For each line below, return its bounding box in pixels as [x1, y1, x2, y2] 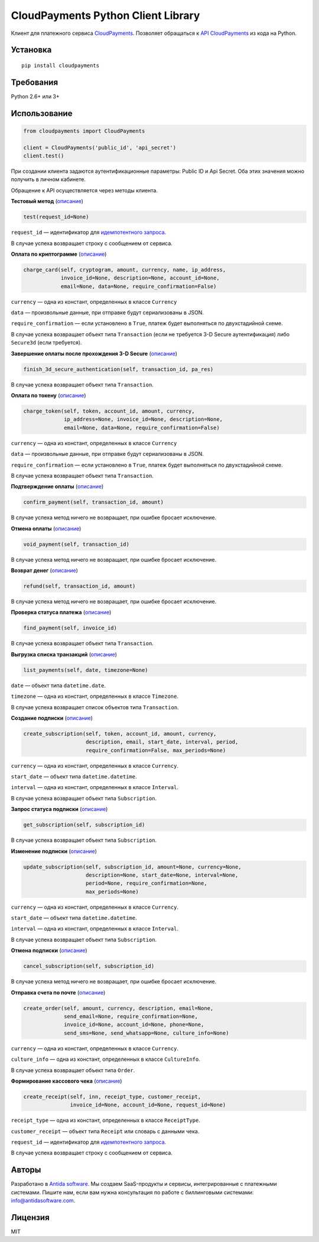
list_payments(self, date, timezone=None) [23, 667, 148, 673]
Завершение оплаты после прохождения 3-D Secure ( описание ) [11, 350, 177, 357]
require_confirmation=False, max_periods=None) [86, 747, 226, 754]
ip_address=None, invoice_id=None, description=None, [64, 416, 223, 423]
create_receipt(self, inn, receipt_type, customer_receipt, [23, 1093, 201, 1100]
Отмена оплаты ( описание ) [11, 525, 82, 532]
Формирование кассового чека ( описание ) [11, 1077, 122, 1085]
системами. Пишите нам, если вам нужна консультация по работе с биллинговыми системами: [11, 1189, 254, 1196]
